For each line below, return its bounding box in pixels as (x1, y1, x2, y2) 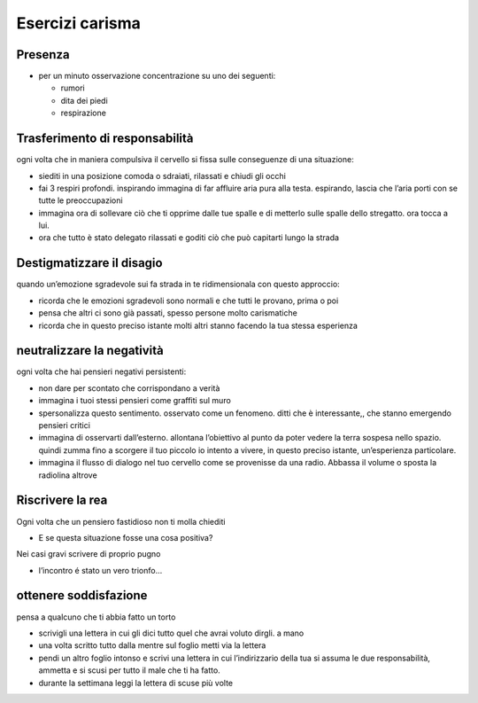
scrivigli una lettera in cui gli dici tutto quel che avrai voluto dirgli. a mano (38, 628, 305, 638)
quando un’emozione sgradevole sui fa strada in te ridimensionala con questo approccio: (16, 279, 340, 290)
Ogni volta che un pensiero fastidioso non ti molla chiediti (16, 516, 226, 527)
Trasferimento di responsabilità (16, 131, 194, 146)
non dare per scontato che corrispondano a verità (38, 382, 220, 394)
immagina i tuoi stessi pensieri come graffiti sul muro (38, 395, 232, 406)
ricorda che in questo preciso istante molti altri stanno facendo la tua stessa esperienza (38, 320, 358, 331)
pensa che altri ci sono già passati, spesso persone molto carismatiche (38, 308, 298, 318)
